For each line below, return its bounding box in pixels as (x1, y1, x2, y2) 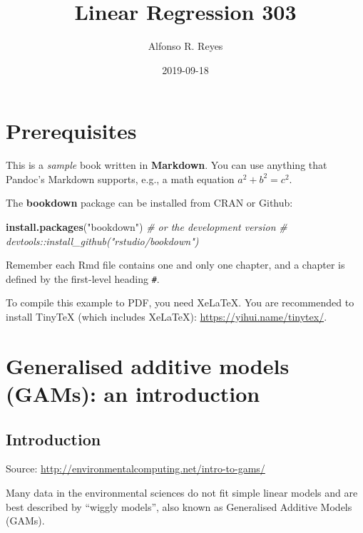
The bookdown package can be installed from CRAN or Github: (6, 195, 293, 210)
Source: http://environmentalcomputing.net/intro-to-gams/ (6, 461, 265, 476)
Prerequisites (6, 116, 137, 145)
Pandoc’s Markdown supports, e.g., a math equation (6, 171, 235, 186)
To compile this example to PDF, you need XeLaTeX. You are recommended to (6, 295, 354, 310)
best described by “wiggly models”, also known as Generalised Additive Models (6, 499, 352, 514)
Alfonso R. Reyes (148, 38, 223, 53)
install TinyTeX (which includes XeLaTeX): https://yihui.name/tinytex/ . (6, 309, 327, 324)
